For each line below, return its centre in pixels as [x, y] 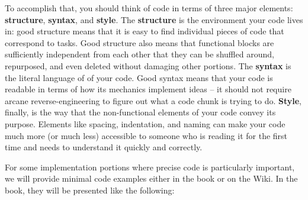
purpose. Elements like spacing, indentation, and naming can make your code [145, 123]
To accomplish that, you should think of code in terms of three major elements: [149, 8]
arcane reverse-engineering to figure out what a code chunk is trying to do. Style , [153, 100]
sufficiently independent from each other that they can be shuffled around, [139, 54]
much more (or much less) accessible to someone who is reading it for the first [146, 135]
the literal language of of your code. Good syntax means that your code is [139, 77]
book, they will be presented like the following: [90, 190]
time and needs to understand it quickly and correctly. [104, 147]
